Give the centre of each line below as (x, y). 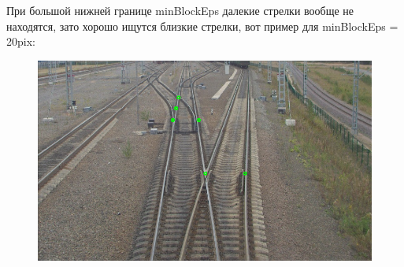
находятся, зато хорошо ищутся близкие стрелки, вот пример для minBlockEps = (202, 26)
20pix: (21, 41)
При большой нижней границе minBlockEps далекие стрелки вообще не (180, 10)
